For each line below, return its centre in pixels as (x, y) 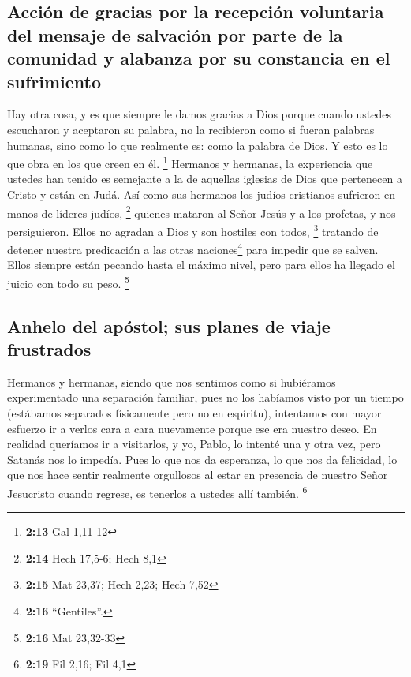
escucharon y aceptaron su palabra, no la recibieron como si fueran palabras (191, 129)
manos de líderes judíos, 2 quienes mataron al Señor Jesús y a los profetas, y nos (202, 211)
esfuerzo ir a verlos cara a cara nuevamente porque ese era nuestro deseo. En (192, 428)
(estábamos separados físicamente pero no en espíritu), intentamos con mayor (194, 412)
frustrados (49, 348)
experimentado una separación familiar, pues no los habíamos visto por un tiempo (205, 397)
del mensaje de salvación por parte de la (175, 34)
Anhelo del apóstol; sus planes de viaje (169, 325)
